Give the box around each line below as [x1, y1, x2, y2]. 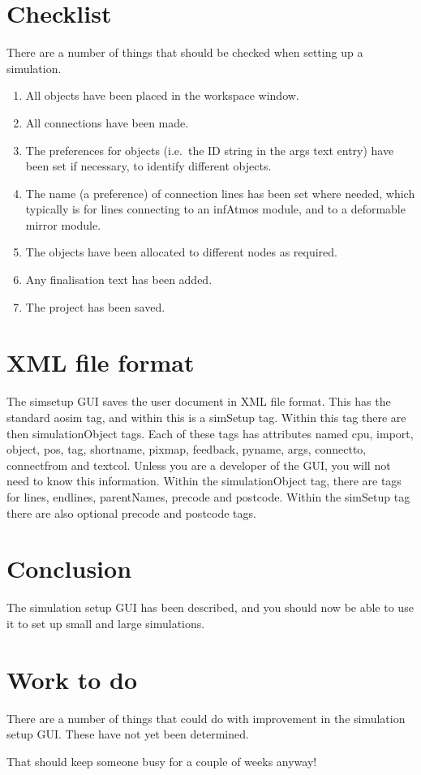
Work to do [6, 662, 138, 695]
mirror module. [25, 216, 101, 233]
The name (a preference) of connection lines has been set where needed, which [25, 184, 415, 201]
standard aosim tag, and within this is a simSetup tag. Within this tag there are [6, 408, 406, 425]
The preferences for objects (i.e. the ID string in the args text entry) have [25, 141, 394, 158]
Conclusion [6, 552, 132, 585]
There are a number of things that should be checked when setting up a [6, 44, 363, 61]
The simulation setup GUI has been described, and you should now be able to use [6, 599, 414, 616]
